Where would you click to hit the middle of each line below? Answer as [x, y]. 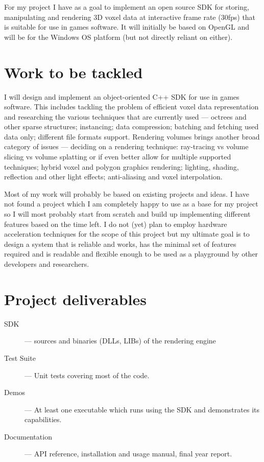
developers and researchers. [47, 264]
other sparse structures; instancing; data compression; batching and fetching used [131, 126]
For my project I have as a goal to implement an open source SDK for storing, [127, 7]
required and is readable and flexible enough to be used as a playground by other [131, 254]
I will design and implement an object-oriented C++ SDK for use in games [122, 96]
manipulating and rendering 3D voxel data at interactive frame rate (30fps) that [130, 17]
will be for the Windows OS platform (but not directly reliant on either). [118, 37]
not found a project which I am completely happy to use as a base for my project [131, 204]
